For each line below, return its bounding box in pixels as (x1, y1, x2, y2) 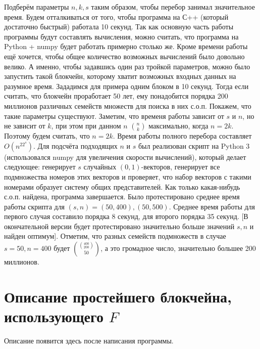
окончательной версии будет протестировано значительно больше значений (4, 221, 235, 231)
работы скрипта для (4, 201, 65, 211)
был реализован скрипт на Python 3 (138, 140, 250, 151)
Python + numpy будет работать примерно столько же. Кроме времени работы (4, 41, 248, 52)
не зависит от (4, 120, 45, 131)
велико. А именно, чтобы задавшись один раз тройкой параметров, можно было (4, 61, 250, 71)
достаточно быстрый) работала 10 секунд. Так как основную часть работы (4, 21, 234, 32)
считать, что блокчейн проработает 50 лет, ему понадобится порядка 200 (4, 91, 228, 101)
